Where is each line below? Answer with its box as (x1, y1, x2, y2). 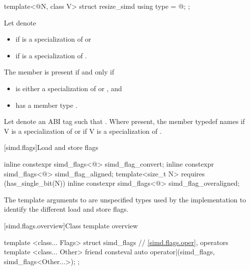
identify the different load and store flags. (4, 204, 129, 214)
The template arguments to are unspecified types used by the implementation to (4, 194, 246, 204)
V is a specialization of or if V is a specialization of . (4, 125, 162, 136)
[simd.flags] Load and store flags (4, 142, 98, 152)
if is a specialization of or (15, 34, 91, 44)
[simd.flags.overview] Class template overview (4, 220, 138, 230)
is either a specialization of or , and (15, 83, 122, 93)
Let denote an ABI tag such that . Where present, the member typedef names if (4, 116, 245, 126)
